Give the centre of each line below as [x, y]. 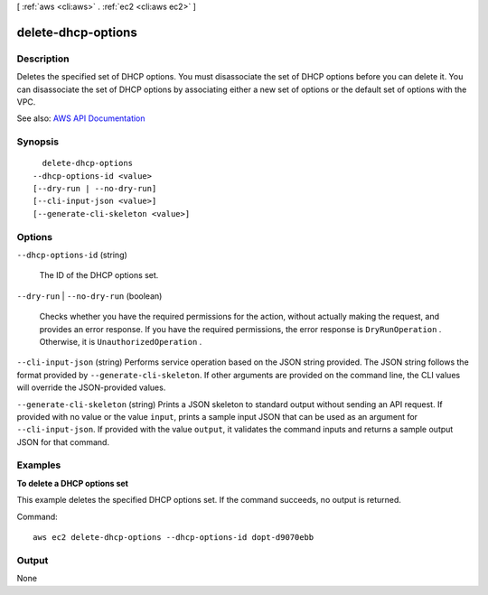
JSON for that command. [63, 442]
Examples [39, 465]
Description [43, 59]
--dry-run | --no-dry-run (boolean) [89, 296]
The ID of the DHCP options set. [99, 275]
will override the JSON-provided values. [91, 387]
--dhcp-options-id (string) [72, 255]
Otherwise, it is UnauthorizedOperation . [121, 341]
